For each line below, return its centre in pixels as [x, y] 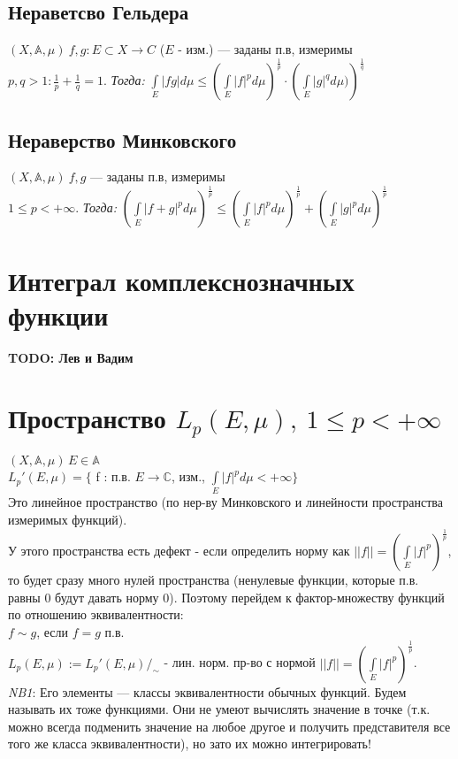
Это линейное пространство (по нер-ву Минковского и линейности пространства [225, 502]
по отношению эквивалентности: [96, 614]
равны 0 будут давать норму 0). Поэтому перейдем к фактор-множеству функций [226, 597]
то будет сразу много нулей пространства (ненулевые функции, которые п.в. [214, 579]
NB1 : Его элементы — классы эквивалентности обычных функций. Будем [207, 691]
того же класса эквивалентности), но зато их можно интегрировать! [190, 744]
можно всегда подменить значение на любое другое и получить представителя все [229, 726]
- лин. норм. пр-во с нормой [240, 662]
